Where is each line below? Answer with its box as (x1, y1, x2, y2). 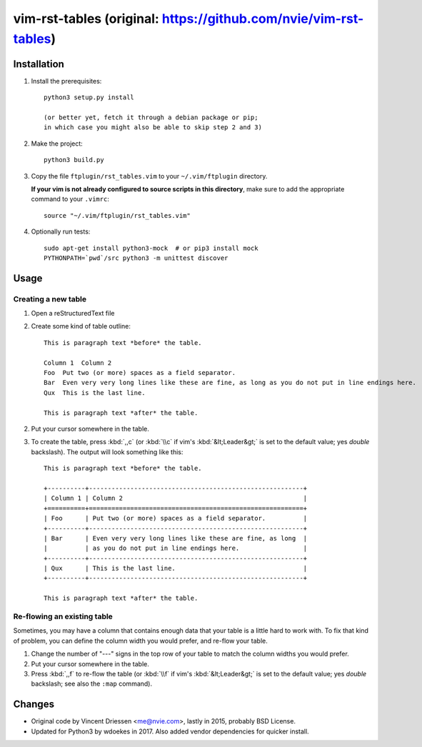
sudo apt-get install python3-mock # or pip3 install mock (44, 244, 258, 252)
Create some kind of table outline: (31, 322, 131, 331)
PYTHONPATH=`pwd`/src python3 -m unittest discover (44, 254, 228, 262)
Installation (13, 58, 64, 70)
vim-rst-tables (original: (13, 11, 160, 26)
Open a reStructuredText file (31, 309, 115, 318)
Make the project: (31, 139, 84, 148)
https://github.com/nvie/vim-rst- (161, 11, 364, 26)
